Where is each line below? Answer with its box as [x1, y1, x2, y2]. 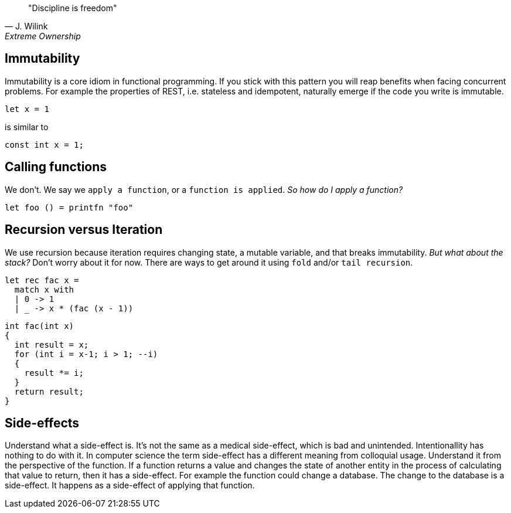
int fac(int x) [5, 321, 74, 331]
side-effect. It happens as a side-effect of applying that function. [5, 480, 255, 491]
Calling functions [5, 159, 107, 175]
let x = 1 [5, 104, 49, 114]
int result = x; [14, 339, 89, 349]
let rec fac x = [5, 275, 79, 285]
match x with [14, 284, 74, 294]
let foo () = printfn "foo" [5, 202, 134, 212]
